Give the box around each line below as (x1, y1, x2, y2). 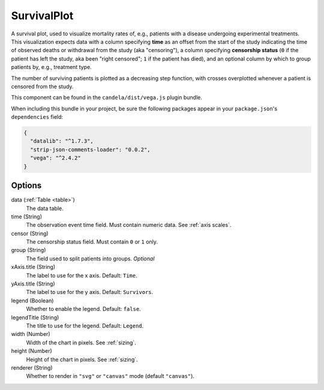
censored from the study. (11, 83, 74, 90)
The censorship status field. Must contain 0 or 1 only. (26, 238, 158, 245)
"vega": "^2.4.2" (30, 155, 81, 161)
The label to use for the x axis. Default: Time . (26, 272, 137, 279)
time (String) (11, 213, 42, 220)
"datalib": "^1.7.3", (30, 138, 94, 145)
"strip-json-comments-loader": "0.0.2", (30, 146, 151, 153)
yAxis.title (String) (11, 280, 55, 287)
